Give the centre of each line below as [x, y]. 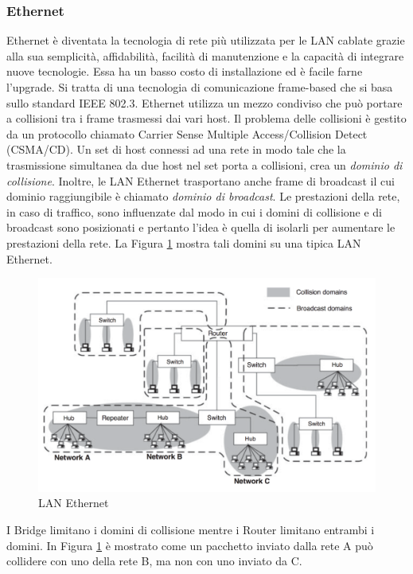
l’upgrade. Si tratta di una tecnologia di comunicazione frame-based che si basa [200, 87]
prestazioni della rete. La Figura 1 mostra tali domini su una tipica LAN [184, 242]
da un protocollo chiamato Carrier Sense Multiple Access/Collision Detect [187, 133]
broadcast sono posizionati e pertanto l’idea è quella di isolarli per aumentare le [201, 227]
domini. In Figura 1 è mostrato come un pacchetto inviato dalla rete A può [190, 545]
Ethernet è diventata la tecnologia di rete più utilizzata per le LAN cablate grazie [206, 40]
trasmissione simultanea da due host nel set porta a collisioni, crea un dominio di [205, 164]
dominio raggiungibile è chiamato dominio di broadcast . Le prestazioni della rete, [203, 196]
